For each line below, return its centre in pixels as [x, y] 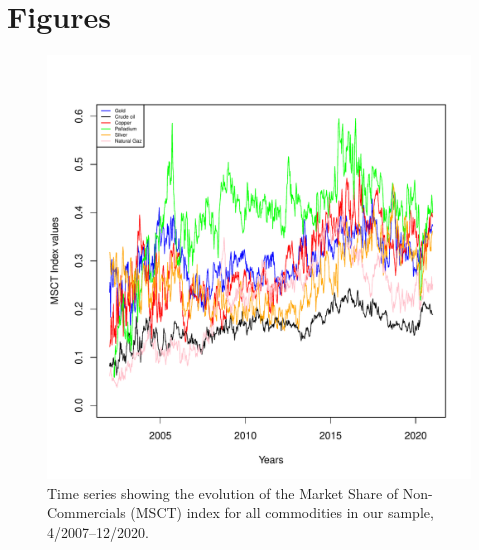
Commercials [86, 512]
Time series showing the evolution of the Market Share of [223, 492]
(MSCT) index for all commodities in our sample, [282, 512]
